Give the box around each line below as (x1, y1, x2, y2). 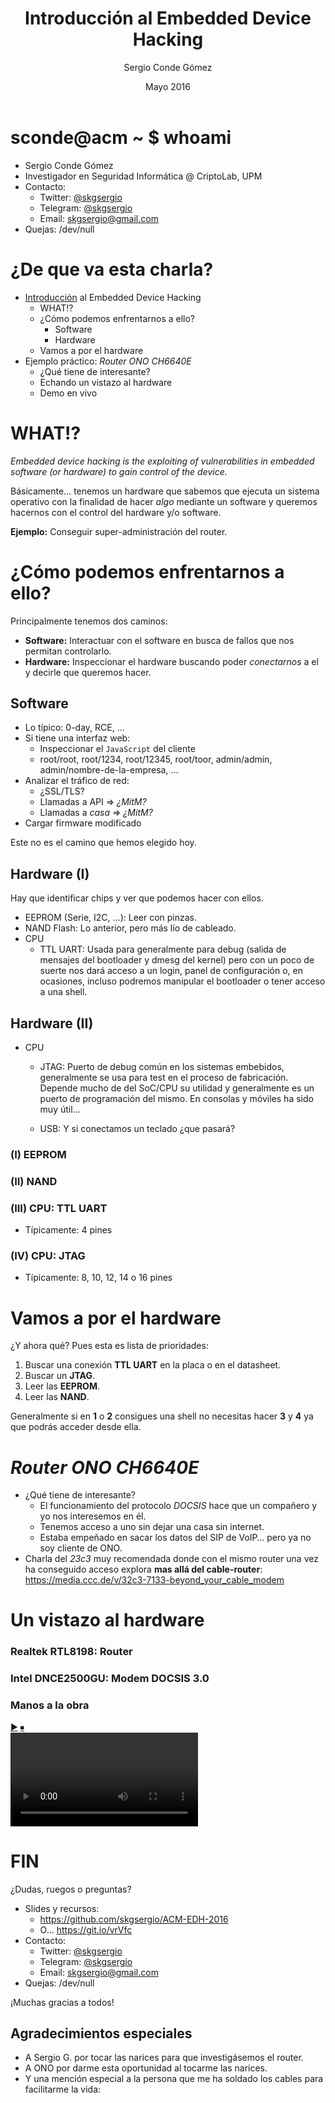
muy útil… (39, 1103, 81, 1115)
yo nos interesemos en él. (39, 1510, 147, 1522)
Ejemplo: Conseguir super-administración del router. (10, 525, 228, 537)
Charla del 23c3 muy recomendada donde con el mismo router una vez (24, 1553, 319, 1565)
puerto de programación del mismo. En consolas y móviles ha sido (39, 1092, 314, 1104)
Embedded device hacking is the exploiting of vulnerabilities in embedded (10, 455, 315, 467)
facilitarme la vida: (24, 2083, 102, 2096)
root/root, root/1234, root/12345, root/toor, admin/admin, (39, 753, 273, 766)
